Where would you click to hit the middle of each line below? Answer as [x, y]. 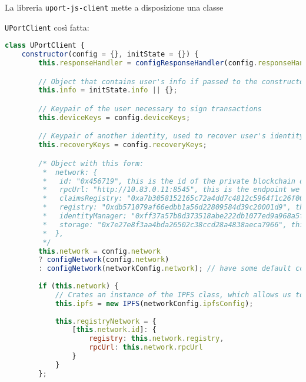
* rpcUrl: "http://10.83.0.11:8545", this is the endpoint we [171, 190]
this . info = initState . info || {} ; [108, 90]
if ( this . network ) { [79, 286]
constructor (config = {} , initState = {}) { [110, 54]
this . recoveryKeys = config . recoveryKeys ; [123, 145]
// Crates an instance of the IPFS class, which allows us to [179, 295]
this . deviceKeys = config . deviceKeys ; [114, 117]
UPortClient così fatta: [47, 27]
